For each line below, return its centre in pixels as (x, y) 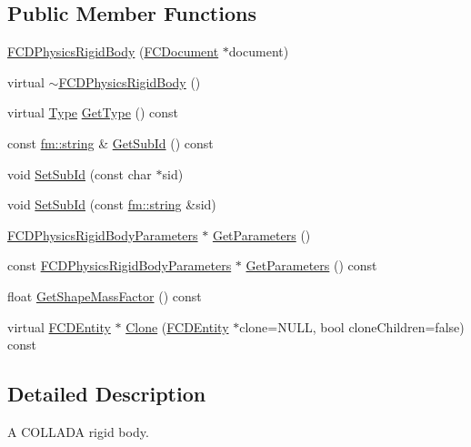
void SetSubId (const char (80, 173)
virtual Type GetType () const (93, 112)
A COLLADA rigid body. (78, 431)
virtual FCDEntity (59, 326)
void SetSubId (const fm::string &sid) (112, 204)
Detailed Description (107, 394)
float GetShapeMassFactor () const (105, 295)
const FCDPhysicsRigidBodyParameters (120, 265)
